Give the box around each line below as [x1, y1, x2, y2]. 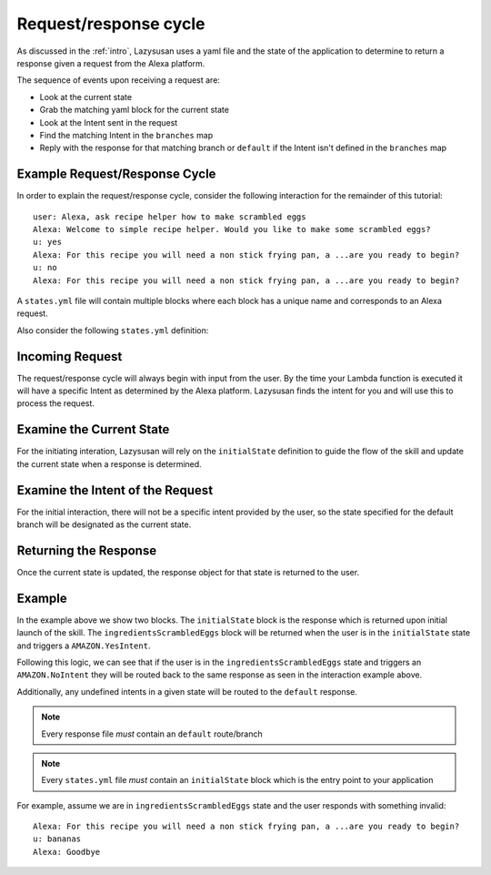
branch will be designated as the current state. [16, 519, 192, 530]
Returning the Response [16, 543, 157, 558]
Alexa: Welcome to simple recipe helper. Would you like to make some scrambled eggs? [33, 224, 431, 234]
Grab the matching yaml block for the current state [39, 105, 229, 116]
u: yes [33, 237, 63, 248]
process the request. [16, 398, 95, 409]
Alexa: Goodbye [33, 847, 101, 857]
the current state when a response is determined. [16, 458, 202, 469]
